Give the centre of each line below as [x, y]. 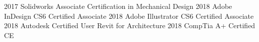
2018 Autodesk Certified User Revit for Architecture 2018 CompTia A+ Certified [130, 25]
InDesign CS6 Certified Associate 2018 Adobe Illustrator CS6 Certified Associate [129, 16]
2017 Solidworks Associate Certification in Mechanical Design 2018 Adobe [118, 6]
